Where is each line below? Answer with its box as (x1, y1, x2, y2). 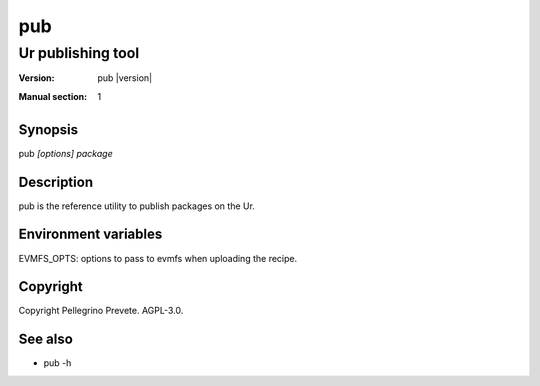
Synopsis (18, 121, 79, 138)
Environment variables (18, 226, 163, 243)
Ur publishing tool (18, 44, 140, 62)
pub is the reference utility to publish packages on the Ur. (18, 200, 255, 212)
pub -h (43, 357, 72, 369)
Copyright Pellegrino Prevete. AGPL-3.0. (18, 305, 184, 317)
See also (18, 331, 74, 348)
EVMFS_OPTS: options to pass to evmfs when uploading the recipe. (18, 252, 298, 264)
